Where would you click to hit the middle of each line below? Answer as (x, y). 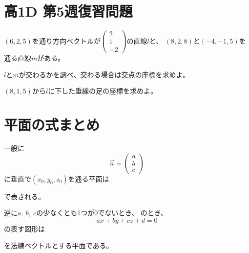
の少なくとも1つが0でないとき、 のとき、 (102, 213)
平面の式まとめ (52, 125)
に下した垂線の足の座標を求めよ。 (103, 91)
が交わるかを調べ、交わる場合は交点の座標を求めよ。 (104, 74)
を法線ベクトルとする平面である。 (59, 245)
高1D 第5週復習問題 (68, 11)
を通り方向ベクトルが (66, 40)
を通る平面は (89, 178)
